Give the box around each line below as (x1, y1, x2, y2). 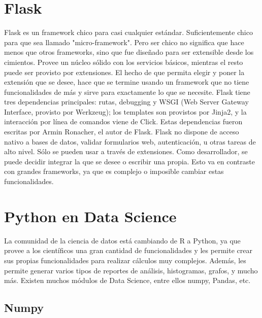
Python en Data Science (4, 205, 177, 226)
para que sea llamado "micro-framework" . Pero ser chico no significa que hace (4, 37, 244, 47)
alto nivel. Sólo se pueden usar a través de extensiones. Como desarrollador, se (4, 146, 248, 157)
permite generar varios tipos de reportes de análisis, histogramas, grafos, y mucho (4, 265, 258, 275)
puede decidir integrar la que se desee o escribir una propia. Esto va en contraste (4, 156, 255, 166)
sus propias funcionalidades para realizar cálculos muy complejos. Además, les (4, 255, 246, 265)
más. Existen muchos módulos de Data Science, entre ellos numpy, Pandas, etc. (4, 275, 251, 286)
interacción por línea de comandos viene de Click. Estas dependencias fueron (4, 116, 243, 127)
